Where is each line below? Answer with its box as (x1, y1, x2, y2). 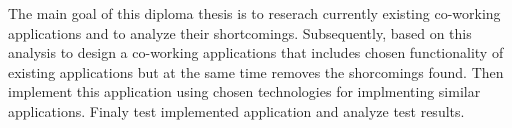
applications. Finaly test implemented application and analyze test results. (8, 100, 465, 121)
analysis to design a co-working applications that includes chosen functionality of (8, 42, 504, 63)
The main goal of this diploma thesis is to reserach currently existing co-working (8, 3, 501, 23)
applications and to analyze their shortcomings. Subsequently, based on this (8, 22, 472, 43)
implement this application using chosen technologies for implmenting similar (8, 81, 481, 102)
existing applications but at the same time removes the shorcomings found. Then (8, 61, 504, 82)
